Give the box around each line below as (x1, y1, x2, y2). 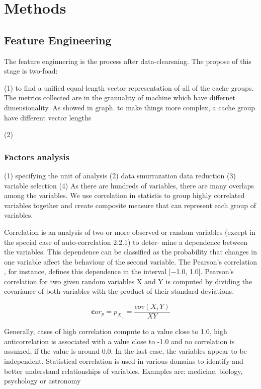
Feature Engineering (4, 32, 112, 47)
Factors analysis (4, 150, 69, 163)
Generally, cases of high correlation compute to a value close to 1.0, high (4, 326, 227, 337)
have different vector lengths (4, 112, 92, 122)
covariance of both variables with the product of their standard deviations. (4, 286, 234, 296)
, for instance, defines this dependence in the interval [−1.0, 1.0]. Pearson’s (4, 266, 234, 277)
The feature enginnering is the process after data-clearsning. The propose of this (4, 55, 251, 66)
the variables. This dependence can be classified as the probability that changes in (4, 246, 257, 257)
